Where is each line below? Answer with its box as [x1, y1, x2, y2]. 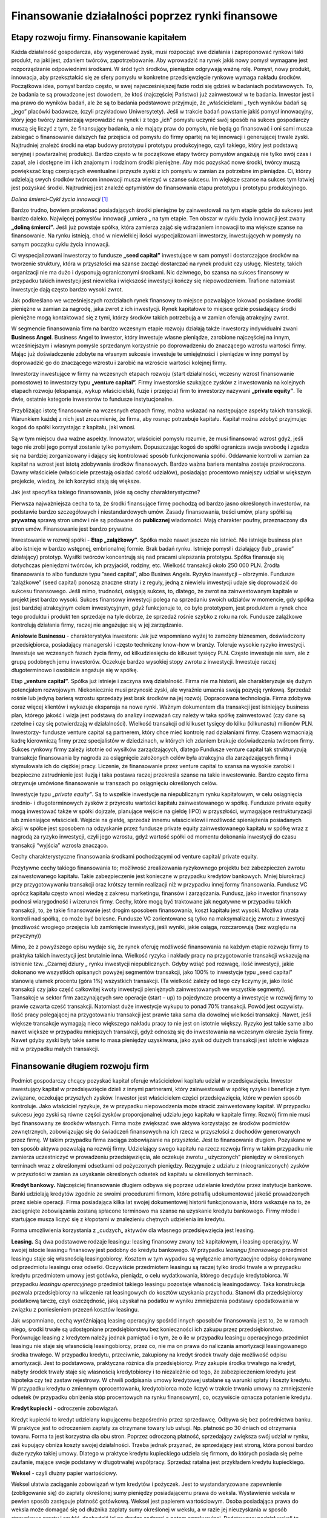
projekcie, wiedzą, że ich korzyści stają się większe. [11, 477, 141, 485]
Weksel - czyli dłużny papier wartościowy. [11, 1469, 117, 1477]
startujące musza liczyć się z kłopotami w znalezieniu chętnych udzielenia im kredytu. [11, 1215, 226, 1223]
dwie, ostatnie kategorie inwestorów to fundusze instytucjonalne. [11, 395, 174, 403]
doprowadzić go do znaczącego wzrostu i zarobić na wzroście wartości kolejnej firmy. [11, 359, 227, 366]
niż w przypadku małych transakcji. [11, 1045, 100, 1052]
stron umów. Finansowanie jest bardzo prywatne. [11, 525, 134, 533]
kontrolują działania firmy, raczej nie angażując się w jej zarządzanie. [11, 621, 183, 628]
